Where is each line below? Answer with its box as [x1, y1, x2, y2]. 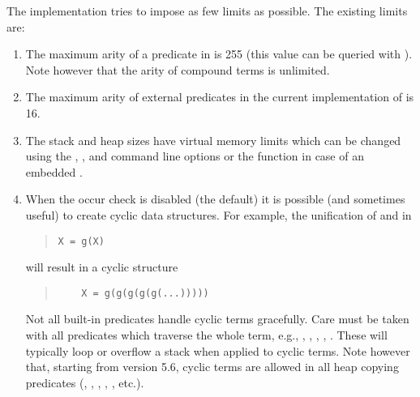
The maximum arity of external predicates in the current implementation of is [25, 88, 414, 105]
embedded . [25, 163, 83, 180]
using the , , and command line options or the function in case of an [25, 147, 364, 164]
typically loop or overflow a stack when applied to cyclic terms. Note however [25, 342, 410, 359]
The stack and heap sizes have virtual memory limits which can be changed [25, 131, 401, 148]
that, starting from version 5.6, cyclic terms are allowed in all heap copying [25, 358, 399, 375]
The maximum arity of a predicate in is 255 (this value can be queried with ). [25, 45, 413, 62]
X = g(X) [58, 235, 105, 247]
